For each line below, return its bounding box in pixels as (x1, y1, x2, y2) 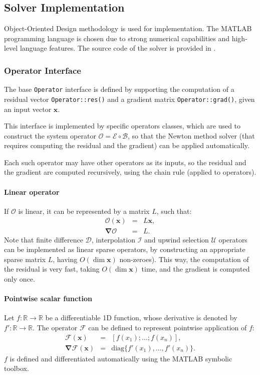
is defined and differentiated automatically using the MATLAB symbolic (10, 353, 232, 363)
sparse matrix (4, 254, 46, 264)
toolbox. (4, 363, 29, 373)
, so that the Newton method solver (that (127, 130, 255, 141)
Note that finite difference (4, 234, 83, 244)
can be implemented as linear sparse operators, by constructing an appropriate (4, 244, 245, 255)
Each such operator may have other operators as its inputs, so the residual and (4, 157, 246, 167)
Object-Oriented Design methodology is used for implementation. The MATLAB (4, 23, 252, 34)
